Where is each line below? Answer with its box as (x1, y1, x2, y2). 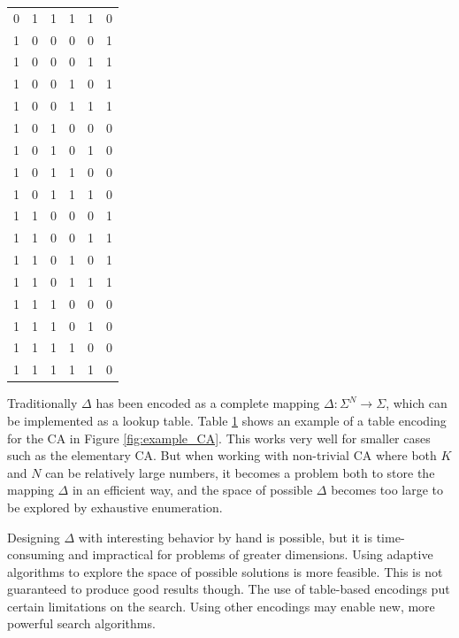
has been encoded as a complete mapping (96, 394, 320, 412)
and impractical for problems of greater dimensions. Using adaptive (68, 545, 433, 564)
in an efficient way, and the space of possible (72, 480, 313, 499)
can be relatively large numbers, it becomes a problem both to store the (45, 463, 435, 481)
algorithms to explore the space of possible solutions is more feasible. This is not (7, 562, 443, 580)
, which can (386, 394, 448, 412)
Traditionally (7, 394, 78, 412)
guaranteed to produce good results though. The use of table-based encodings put (7, 580, 450, 598)
